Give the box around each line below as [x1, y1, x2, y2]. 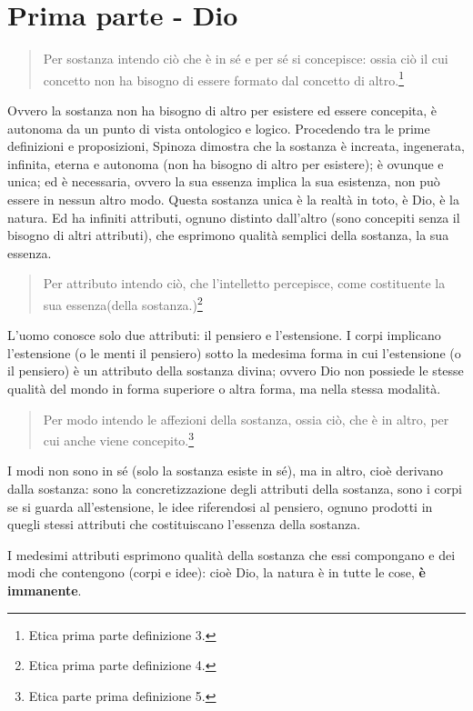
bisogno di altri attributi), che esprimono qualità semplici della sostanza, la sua [7, 225, 449, 245]
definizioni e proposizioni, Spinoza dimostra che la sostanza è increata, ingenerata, [7, 136, 465, 155]
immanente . [7, 580, 82, 599]
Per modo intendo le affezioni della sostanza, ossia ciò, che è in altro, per [43, 409, 449, 428]
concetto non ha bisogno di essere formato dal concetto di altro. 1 [43, 67, 405, 89]
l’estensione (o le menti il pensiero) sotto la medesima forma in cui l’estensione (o [7, 343, 461, 362]
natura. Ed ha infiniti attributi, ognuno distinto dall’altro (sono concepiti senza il [7, 207, 460, 226]
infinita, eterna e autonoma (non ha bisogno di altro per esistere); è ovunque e [7, 154, 444, 173]
